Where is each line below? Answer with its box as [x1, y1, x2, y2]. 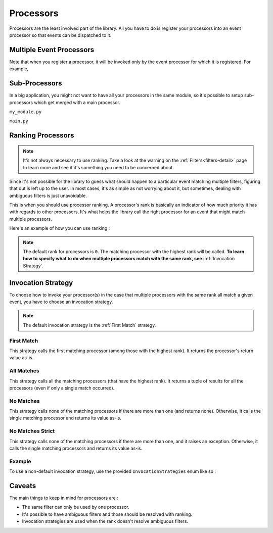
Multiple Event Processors [9, 45, 95, 54]
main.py [9, 118, 29, 124]
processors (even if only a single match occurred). [9, 384, 115, 391]
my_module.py [9, 109, 42, 115]
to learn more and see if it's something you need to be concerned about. [23, 164, 174, 170]
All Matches [9, 367, 40, 374]
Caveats [9, 481, 36, 490]
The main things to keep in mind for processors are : [9, 495, 118, 501]
